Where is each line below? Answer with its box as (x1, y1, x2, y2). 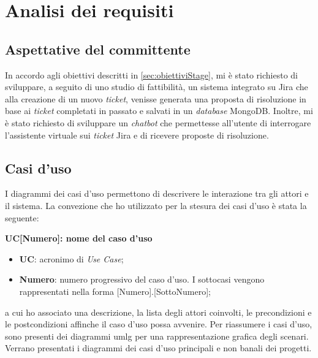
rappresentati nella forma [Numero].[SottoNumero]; (19, 284, 211, 297)
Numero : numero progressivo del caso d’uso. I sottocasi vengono (19, 273, 265, 286)
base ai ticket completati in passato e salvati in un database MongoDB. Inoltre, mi (5, 104, 313, 117)
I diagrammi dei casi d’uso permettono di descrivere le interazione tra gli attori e (5, 187, 309, 200)
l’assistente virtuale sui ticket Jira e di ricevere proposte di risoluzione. (5, 128, 269, 141)
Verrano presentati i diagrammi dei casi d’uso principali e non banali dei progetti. (5, 341, 312, 354)
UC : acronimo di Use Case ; (19, 252, 124, 265)
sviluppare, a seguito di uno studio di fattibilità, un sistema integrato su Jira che (5, 80, 308, 93)
